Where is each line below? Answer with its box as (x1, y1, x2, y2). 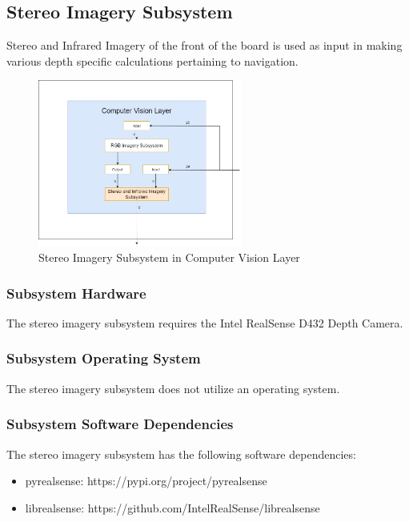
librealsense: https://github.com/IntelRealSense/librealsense (25, 499, 320, 516)
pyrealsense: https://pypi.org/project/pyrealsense (25, 472, 267, 489)
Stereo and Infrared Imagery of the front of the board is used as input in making (6, 37, 403, 54)
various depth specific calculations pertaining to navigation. (6, 52, 299, 69)
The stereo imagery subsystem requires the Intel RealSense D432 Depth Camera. (6, 314, 403, 331)
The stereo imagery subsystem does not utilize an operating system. (6, 379, 340, 396)
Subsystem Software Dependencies (6, 414, 234, 434)
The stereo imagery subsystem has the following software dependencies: (6, 445, 356, 462)
